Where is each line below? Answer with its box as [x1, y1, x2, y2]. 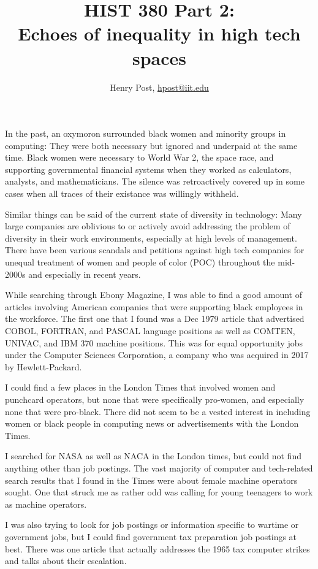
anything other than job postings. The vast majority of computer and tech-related [5, 461, 313, 474]
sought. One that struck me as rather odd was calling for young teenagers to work [5, 486, 313, 498]
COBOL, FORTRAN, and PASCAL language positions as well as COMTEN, [5, 324, 295, 337]
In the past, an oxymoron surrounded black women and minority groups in [5, 127, 286, 140]
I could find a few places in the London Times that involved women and [5, 381, 276, 394]
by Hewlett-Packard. [5, 360, 82, 373]
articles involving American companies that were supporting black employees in [5, 300, 303, 313]
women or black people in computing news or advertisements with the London [5, 417, 299, 430]
